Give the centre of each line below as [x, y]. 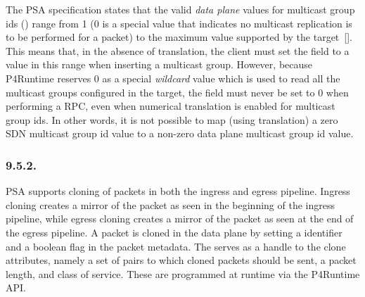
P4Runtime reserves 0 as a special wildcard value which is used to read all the [173, 78]
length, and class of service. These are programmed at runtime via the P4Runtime [183, 273]
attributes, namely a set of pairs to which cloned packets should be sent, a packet [181, 260]
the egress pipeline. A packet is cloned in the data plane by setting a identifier [174, 232]
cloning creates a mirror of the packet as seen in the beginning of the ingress [170, 204]
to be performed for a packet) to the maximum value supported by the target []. [179, 37]
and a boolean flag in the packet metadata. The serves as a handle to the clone [176, 246]
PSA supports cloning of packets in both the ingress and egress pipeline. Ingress [178, 191]
